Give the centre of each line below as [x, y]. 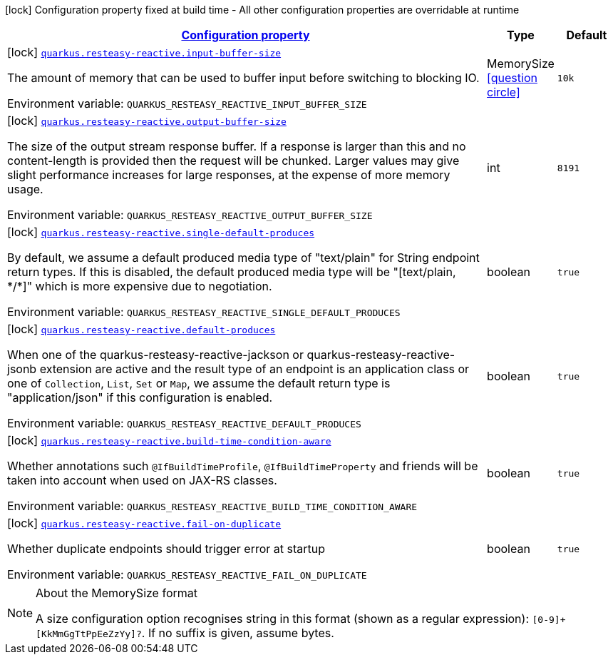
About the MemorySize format [117, 593]
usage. [25, 189]
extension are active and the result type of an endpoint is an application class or [254, 369]
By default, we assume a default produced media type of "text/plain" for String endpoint [243, 258]
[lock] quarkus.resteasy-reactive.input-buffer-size [144, 52]
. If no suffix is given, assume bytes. [238, 633]
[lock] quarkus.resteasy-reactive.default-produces [141, 329]
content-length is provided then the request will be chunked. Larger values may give [233, 161]
